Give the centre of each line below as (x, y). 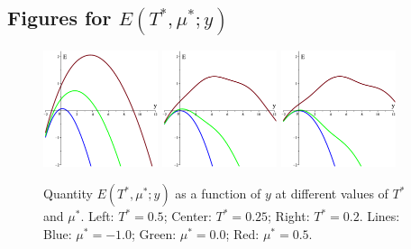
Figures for (59, 18)
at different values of (332, 194)
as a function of (218, 194)
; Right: (289, 216)
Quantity (68, 194)
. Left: (97, 216)
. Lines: (379, 216)
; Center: (187, 216)
